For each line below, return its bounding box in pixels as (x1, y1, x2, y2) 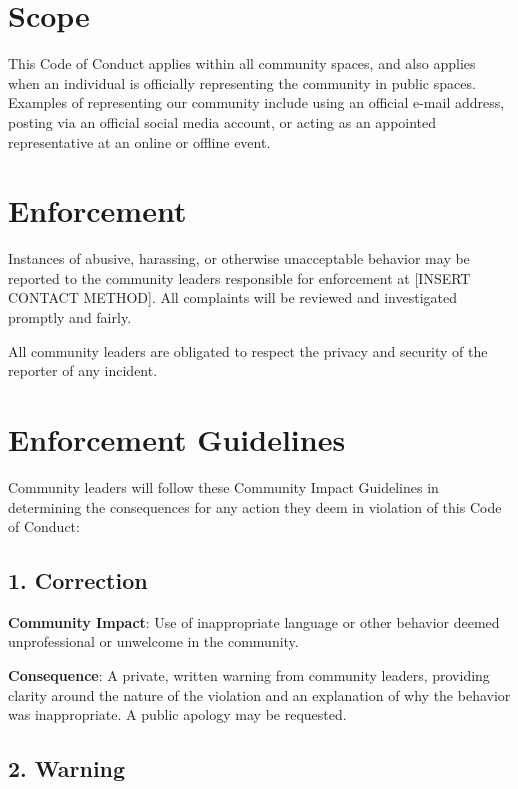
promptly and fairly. (8, 307, 132, 327)
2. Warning (8, 753, 126, 784)
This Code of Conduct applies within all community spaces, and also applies (8, 53, 476, 74)
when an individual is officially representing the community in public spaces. (8, 72, 476, 93)
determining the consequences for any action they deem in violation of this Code (8, 496, 502, 517)
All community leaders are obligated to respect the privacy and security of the (8, 340, 488, 361)
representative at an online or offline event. (8, 131, 271, 152)
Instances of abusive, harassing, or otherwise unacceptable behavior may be (8, 248, 470, 269)
